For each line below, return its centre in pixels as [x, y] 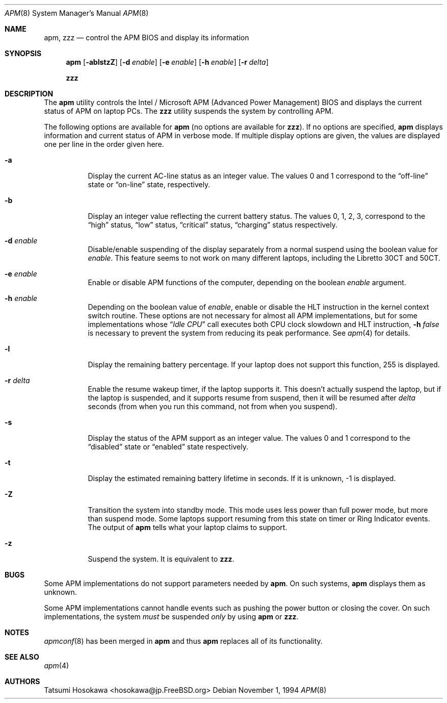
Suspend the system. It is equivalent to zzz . [161, 559]
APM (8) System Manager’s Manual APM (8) [77, 13]
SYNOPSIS [23, 53]
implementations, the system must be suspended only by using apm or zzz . [171, 617]
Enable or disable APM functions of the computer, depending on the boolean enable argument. [247, 282]
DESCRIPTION [29, 94]
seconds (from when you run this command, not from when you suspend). [213, 406]
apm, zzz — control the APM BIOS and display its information [147, 37]
